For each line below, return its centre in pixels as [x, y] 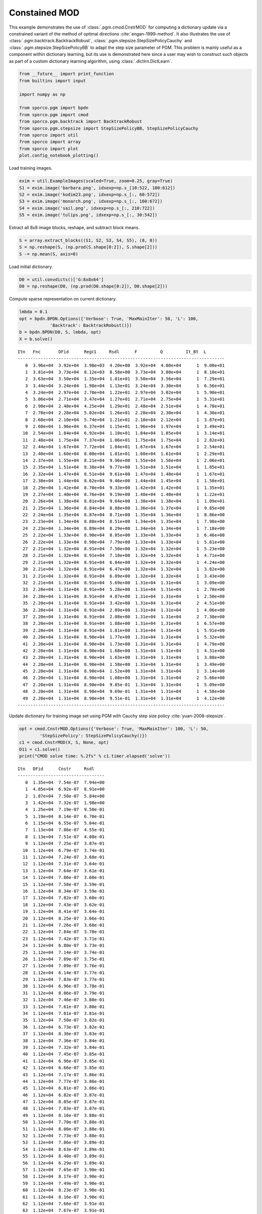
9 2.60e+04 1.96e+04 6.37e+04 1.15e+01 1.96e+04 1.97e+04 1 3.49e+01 [125, 427]
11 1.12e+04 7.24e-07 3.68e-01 [64, 857]
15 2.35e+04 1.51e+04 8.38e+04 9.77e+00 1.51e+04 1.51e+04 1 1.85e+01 [124, 467]
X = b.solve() [36, 339]
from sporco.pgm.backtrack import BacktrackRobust [81, 122]
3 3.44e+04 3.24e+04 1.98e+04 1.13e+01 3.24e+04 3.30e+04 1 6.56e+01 [125, 386]
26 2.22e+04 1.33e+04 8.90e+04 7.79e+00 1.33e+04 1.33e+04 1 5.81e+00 [124, 542]
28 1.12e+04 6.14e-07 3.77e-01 [64, 973]
